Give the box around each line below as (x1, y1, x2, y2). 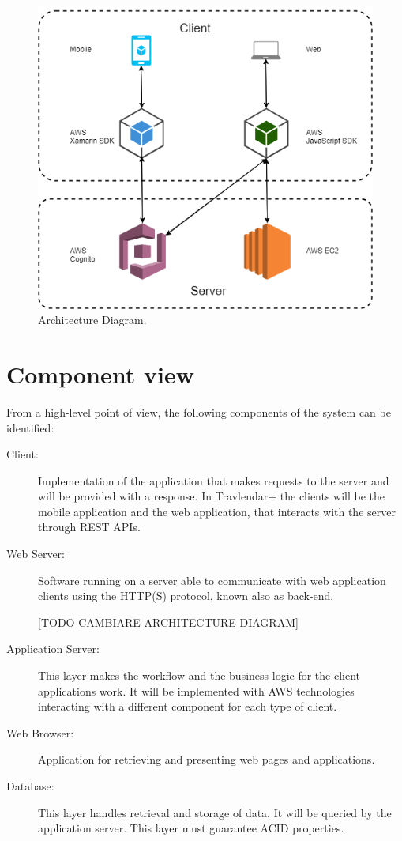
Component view (6, 357, 194, 390)
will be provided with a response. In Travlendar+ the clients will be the (38, 488, 385, 504)
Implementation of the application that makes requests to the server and (38, 472, 389, 488)
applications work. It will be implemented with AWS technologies (38, 682, 355, 699)
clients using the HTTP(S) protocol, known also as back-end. (38, 587, 334, 604)
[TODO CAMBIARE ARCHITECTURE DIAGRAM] (38, 613, 299, 630)
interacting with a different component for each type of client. (38, 698, 337, 715)
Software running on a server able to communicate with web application (38, 571, 386, 588)
